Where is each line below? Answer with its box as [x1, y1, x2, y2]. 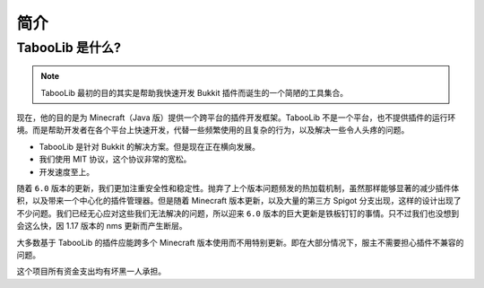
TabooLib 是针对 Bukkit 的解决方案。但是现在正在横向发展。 [39, 141, 260, 152]
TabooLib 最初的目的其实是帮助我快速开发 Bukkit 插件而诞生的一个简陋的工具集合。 [40, 87, 349, 98]
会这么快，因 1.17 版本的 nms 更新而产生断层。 [16, 221, 187, 231]
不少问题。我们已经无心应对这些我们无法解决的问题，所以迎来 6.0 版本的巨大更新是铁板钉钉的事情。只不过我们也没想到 [16, 207, 460, 219]
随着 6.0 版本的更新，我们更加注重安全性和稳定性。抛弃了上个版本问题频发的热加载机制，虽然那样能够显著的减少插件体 [16, 182, 460, 193]
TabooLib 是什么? [16, 39, 121, 56]
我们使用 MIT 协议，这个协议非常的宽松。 [39, 153, 192, 165]
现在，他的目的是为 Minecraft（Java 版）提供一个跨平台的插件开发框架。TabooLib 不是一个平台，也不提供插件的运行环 [16, 112, 456, 123]
